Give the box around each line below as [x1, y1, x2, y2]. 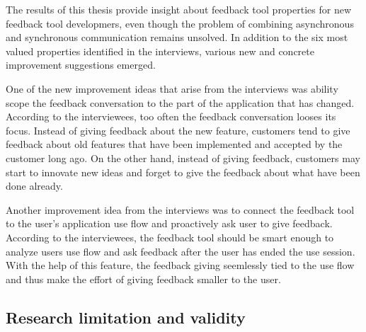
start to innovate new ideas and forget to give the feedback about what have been [6, 164, 360, 179]
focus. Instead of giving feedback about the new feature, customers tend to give [6, 122, 350, 137]
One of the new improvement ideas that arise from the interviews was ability [6, 81, 338, 96]
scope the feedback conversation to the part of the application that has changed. [6, 95, 355, 110]
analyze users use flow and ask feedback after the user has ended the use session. [6, 244, 355, 258]
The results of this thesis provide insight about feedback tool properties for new [6, 2, 352, 16]
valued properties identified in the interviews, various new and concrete [6, 43, 314, 58]
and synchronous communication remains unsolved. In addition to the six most [6, 30, 348, 45]
